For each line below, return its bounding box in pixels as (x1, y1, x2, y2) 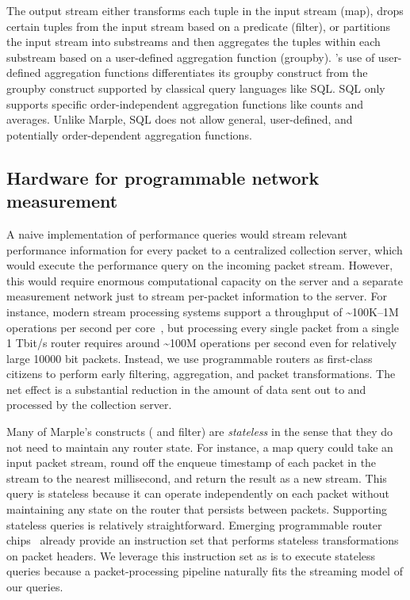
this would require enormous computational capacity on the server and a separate (6, 272, 403, 289)
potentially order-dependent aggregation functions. (6, 126, 252, 143)
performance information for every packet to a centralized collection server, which (6, 241, 403, 258)
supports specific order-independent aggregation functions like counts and (6, 95, 364, 112)
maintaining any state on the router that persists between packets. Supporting (6, 501, 388, 518)
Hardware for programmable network (6, 165, 320, 189)
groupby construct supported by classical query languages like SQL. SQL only (6, 79, 385, 96)
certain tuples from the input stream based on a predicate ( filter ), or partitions (6, 17, 391, 34)
